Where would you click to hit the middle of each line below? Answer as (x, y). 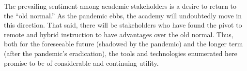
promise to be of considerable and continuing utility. (81, 63)
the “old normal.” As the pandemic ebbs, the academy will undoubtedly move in (123, 15)
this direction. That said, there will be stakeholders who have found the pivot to (123, 25)
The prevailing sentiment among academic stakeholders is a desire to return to (120, 6)
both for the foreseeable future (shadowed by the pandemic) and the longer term (123, 44)
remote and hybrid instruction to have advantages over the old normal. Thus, (119, 34)
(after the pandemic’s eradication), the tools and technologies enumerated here (121, 53)
